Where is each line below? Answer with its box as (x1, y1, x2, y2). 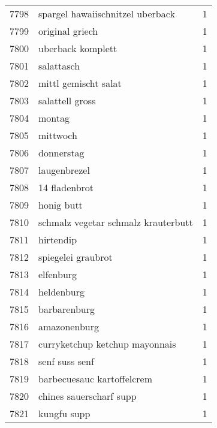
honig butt (38, 198, 83, 212)
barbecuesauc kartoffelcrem (38, 372, 153, 385)
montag (38, 111, 70, 125)
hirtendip (38, 233, 77, 246)
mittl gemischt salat (38, 76, 122, 90)
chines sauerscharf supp (38, 389, 137, 403)
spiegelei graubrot (38, 250, 113, 264)
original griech (38, 24, 98, 38)
